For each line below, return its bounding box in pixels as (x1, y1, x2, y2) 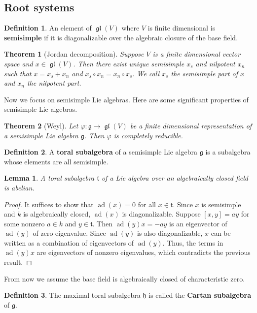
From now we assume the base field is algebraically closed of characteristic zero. (4, 273, 245, 283)
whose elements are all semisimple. (4, 156, 109, 166)
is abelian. (4, 182, 35, 192)
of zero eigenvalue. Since (33, 228, 106, 238)
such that (4, 68, 32, 78)
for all (138, 199, 156, 209)
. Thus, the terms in (162, 237, 223, 248)
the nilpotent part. (27, 78, 81, 88)
